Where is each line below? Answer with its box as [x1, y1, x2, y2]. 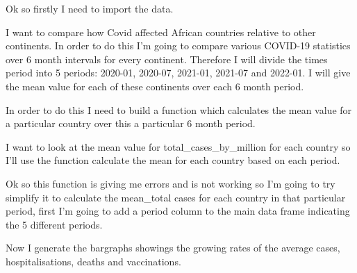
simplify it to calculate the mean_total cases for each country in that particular [6, 190, 346, 204]
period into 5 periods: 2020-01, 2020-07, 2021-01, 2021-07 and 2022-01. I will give [6, 65, 351, 80]
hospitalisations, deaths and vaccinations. [6, 254, 181, 268]
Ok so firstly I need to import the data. [6, 1, 174, 15]
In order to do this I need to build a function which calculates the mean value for [6, 102, 352, 117]
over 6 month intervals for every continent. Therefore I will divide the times [6, 51, 328, 66]
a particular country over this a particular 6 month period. [6, 116, 256, 131]
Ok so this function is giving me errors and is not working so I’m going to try [6, 176, 335, 190]
